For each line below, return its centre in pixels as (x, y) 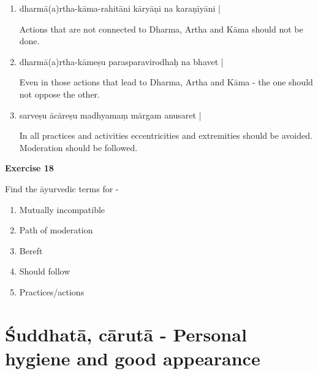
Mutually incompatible (62, 209)
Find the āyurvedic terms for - (62, 188)
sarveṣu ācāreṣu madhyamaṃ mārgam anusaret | (110, 115)
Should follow (45, 271)
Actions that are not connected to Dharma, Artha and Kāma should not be (161, 29)
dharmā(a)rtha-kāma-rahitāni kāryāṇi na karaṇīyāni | (120, 8)
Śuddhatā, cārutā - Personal (126, 334)
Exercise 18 (29, 168)
